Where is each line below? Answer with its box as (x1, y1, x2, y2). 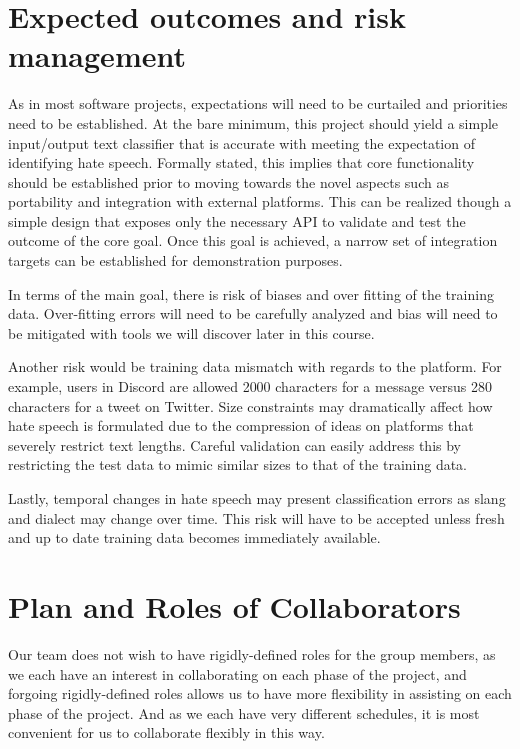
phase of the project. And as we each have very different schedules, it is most (8, 702, 480, 723)
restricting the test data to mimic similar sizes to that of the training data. (8, 454, 468, 475)
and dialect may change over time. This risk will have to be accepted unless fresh (8, 507, 505, 528)
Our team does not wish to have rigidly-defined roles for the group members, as (8, 643, 496, 664)
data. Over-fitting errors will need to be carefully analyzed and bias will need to (8, 303, 498, 324)
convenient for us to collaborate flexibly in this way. (8, 722, 325, 743)
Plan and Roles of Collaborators (8, 585, 461, 626)
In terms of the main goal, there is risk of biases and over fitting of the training (8, 283, 494, 304)
